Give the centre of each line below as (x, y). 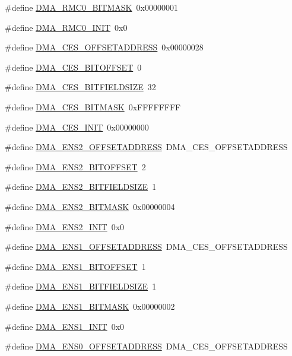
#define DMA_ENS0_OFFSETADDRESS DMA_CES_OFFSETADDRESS (146, 346)
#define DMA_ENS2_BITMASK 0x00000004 (90, 206)
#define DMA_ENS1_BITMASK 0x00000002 (90, 306)
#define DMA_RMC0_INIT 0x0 (66, 27)
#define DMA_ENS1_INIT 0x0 (65, 326)
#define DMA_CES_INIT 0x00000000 (77, 127)
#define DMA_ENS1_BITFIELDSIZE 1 (81, 286)
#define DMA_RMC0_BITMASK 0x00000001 (91, 7)
